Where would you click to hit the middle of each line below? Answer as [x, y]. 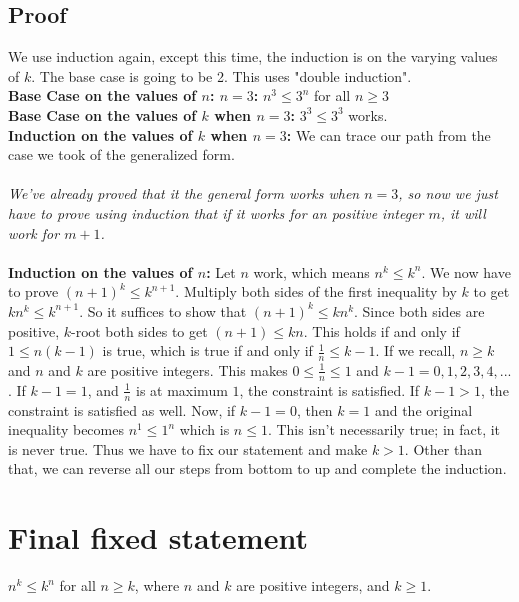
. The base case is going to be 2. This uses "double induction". [221, 75]
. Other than [443, 448]
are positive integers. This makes [187, 369]
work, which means [311, 271]
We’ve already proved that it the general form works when [184, 193]
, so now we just [448, 193]
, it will [463, 212]
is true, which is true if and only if [207, 350]
